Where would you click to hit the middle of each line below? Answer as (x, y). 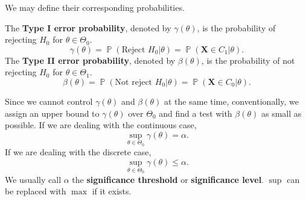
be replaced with (36, 191)
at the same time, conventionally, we (231, 101)
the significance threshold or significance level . (168, 179)
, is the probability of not (248, 60)
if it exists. (112, 191)
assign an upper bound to (52, 113)
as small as (281, 113)
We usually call (33, 179)
